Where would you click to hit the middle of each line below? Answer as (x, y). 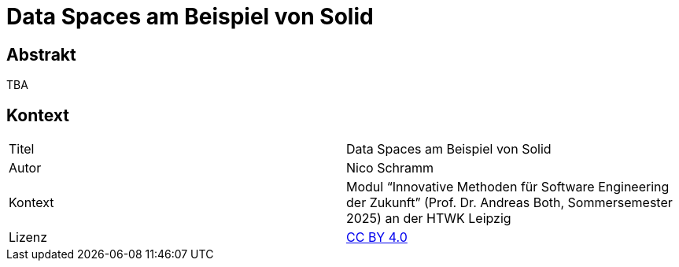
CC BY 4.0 (377, 237)
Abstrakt (41, 54)
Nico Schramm (390, 168)
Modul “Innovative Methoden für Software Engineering (508, 187)
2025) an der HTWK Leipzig (429, 219)
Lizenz (28, 237)
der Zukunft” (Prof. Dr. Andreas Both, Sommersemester (509, 203)
